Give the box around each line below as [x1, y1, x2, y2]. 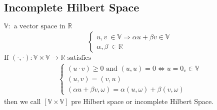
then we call [4, 96, 41, 106]
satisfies [67, 54, 91, 62]
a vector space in [13, 23, 65, 30]
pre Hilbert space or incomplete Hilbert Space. [71, 96, 214, 106]
